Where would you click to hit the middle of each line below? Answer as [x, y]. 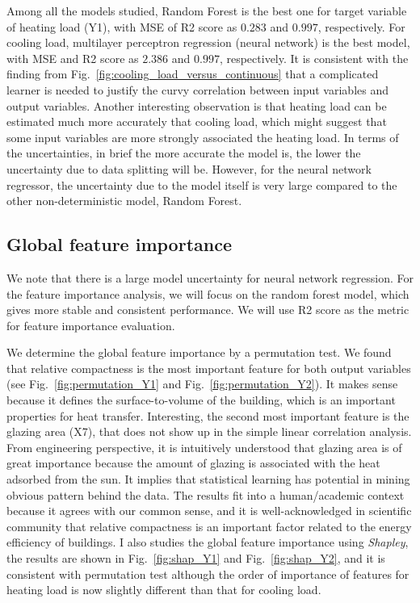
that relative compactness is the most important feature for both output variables [209, 368]
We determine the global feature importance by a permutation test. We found [199, 352]
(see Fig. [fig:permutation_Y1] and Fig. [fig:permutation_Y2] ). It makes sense [202, 384]
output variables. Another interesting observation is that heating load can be [197, 105]
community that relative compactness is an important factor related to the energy [209, 526]
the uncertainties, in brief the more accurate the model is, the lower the [184, 153]
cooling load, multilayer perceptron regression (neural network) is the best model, [208, 42]
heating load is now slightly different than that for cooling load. [164, 590]
